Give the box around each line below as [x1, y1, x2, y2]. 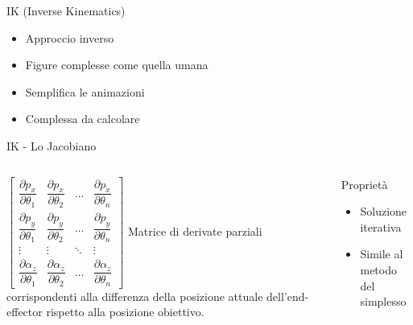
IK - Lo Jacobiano [6, 137, 97, 154]
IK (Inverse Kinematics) [6, 2, 126, 19]
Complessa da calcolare [25, 110, 140, 127]
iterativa [360, 218, 402, 235]
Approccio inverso [25, 29, 114, 46]
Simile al [360, 245, 403, 262]
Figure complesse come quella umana [25, 56, 209, 73]
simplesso [360, 293, 407, 310]
